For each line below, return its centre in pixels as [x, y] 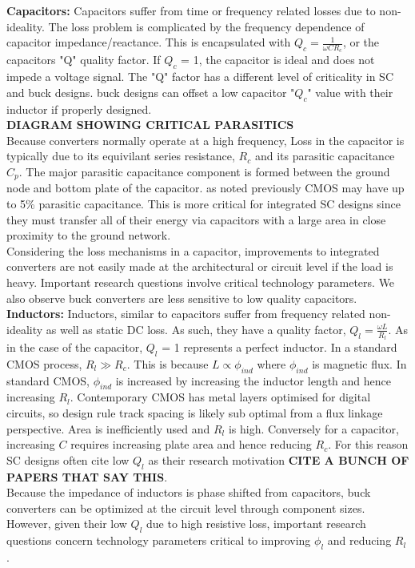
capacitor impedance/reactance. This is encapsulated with [149, 42]
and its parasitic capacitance [325, 156]
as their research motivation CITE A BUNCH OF [279, 459]
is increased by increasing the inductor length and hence [253, 380]
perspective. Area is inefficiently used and [108, 428]
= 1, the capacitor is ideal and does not [278, 60]
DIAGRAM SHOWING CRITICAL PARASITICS [150, 125]
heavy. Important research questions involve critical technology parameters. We [201, 282]
